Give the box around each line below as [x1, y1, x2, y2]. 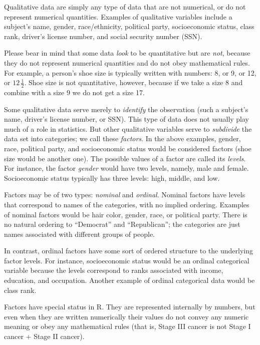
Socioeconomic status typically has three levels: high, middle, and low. [4, 172, 220, 183]
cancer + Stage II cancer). [4, 331, 85, 341]
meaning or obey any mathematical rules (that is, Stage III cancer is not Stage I [4, 321, 251, 331]
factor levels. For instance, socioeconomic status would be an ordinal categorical [4, 255, 249, 265]
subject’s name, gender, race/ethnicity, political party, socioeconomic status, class [4, 21, 254, 32]
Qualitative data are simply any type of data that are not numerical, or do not [4, 2, 246, 12]
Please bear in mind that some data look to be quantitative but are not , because [4, 48, 250, 58]
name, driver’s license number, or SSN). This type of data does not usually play [4, 114, 249, 124]
